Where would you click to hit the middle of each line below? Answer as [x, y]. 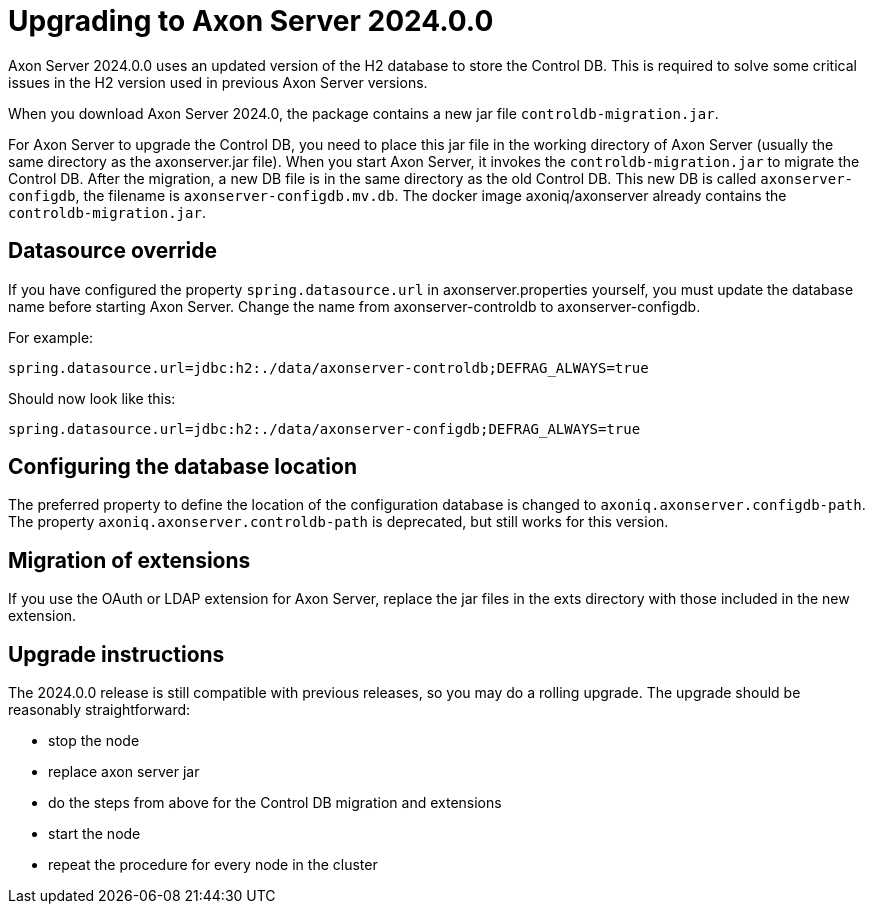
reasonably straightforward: [99, 710]
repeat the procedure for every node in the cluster [213, 865]
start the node [94, 834]
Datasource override [112, 251]
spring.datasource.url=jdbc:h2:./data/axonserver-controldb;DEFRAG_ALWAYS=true [328, 367]
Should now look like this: [92, 398]
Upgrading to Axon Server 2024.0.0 [251, 21]
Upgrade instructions [116, 654]
